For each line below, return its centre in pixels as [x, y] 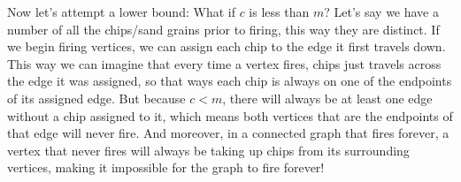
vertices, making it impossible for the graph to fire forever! [166, 167]
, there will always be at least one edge [327, 98]
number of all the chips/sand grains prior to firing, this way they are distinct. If [223, 29]
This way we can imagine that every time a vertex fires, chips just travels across [224, 63]
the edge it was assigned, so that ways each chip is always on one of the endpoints [230, 81]
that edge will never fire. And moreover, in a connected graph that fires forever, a [228, 133]
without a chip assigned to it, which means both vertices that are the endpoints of [230, 115]
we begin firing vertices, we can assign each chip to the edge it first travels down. [227, 46]
